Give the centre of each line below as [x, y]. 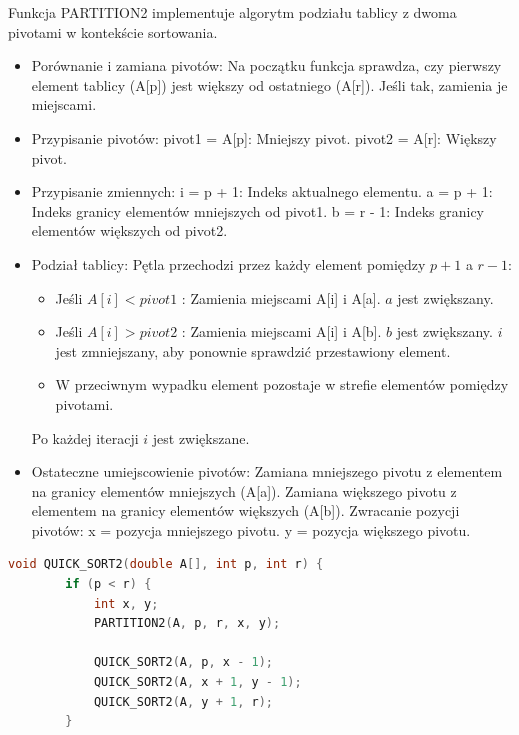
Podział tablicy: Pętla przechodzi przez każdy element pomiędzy [228, 263]
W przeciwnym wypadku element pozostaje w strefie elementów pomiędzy [282, 384]
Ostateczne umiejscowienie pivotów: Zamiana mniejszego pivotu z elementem [267, 471]
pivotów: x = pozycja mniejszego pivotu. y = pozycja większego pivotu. [251, 529]
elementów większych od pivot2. [129, 230]
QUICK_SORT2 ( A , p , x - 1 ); [183, 662]
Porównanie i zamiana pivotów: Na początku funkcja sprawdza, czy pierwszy [266, 65]
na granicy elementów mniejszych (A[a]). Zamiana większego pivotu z [244, 490]
